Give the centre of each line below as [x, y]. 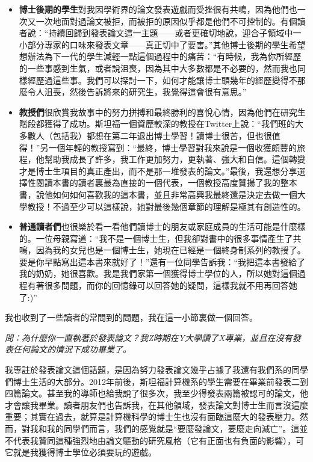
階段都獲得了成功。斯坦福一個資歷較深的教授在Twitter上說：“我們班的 [157, 124]
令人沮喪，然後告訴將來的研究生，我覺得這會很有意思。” [137, 92]
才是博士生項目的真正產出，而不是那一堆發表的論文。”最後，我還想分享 [158, 171]
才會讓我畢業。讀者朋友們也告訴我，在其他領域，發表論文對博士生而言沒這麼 [156, 405]
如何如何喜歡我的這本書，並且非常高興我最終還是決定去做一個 [175, 194]
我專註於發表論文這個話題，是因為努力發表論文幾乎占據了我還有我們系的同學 [156, 370]
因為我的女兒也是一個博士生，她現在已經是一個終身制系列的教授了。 [171, 250]
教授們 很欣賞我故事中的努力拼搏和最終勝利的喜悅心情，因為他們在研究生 [162, 112]
